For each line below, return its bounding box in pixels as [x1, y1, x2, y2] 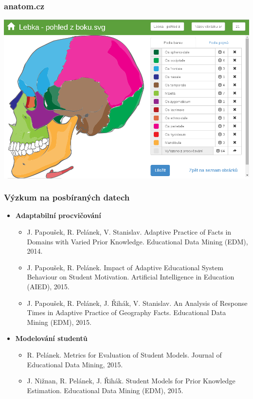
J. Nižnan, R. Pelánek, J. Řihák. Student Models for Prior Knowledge [27, 376, 235, 386]
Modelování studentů [15, 333, 88, 343]
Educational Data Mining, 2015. [27, 359, 123, 369]
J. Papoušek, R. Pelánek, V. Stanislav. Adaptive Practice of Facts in [27, 227, 232, 237]
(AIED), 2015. [27, 281, 70, 292]
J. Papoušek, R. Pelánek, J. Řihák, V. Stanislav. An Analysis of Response [27, 298, 248, 308]
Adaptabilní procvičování [15, 210, 101, 220]
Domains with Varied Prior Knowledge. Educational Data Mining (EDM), [27, 236, 248, 246]
